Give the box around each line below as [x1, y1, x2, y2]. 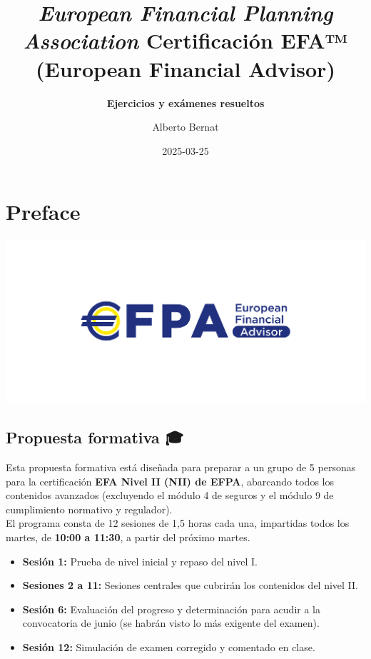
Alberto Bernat [152, 119, 219, 134]
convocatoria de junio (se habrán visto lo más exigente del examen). [22, 615, 320, 630]
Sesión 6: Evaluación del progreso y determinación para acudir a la [22, 601, 320, 616]
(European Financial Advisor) [36, 54, 335, 83]
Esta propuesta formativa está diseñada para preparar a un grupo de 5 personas [6, 460, 356, 475]
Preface [6, 197, 81, 226]
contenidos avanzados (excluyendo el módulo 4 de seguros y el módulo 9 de [6, 488, 334, 503]
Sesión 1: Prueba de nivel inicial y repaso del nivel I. [22, 553, 258, 568]
